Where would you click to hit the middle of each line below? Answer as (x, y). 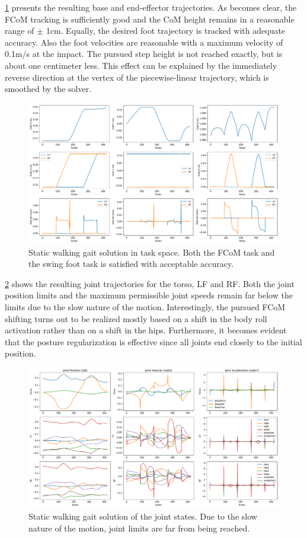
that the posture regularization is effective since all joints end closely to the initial (153, 341)
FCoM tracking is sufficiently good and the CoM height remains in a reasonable (150, 19)
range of (20, 31)
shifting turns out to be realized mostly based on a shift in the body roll (136, 318)
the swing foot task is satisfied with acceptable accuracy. (131, 264)
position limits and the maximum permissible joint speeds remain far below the (149, 295)
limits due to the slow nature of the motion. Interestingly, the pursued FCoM (145, 306)
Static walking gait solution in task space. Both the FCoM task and (152, 252)
